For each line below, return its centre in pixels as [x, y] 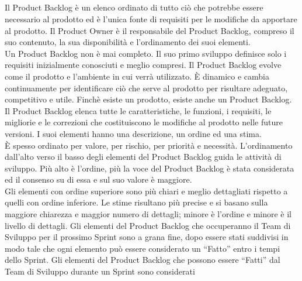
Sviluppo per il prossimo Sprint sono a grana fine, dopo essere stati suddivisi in [147, 237]
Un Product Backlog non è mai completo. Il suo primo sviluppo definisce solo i [146, 53]
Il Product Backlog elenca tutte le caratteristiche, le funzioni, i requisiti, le [138, 110]
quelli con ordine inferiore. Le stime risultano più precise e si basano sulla [136, 202]
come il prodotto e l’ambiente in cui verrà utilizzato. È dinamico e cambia [137, 76]
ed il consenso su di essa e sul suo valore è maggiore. [98, 179]
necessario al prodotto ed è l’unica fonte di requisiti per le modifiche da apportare [151, 18]
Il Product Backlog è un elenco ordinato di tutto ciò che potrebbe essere [134, 7]
